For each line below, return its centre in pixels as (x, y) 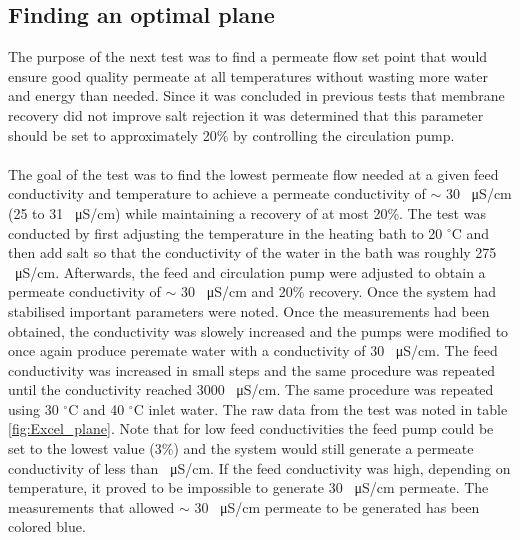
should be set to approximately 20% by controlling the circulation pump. (231, 134)
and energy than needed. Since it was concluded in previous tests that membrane (256, 95)
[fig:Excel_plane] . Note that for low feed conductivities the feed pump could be (251, 428)
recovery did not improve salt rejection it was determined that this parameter (246, 114)
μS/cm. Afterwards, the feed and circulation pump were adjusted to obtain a (250, 271)
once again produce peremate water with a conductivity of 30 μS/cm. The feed (253, 350)
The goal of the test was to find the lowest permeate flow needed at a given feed (253, 173)
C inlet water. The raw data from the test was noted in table (320, 408)
